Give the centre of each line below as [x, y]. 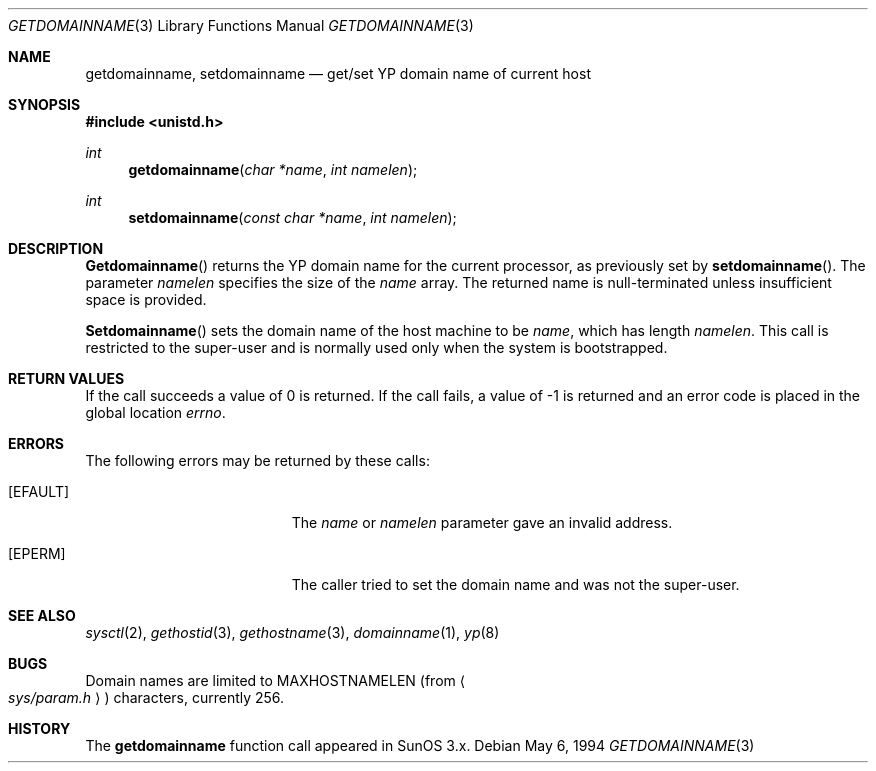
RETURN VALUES [66, 378]
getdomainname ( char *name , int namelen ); [273, 169]
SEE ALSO [42, 615]
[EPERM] [37, 553]
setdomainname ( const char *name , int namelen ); [292, 217]
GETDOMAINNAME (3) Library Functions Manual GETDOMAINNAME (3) [241, 25]
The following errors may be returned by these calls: [257, 460]
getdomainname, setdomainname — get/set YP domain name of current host [338, 73]
